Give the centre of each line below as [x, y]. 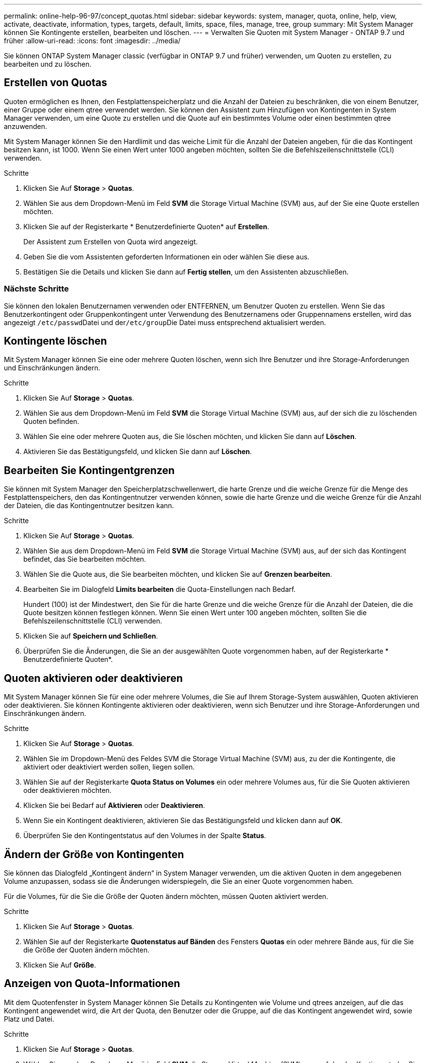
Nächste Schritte [36, 289]
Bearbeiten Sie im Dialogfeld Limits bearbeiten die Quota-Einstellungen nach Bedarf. [160, 589]
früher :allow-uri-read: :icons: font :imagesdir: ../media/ [92, 41]
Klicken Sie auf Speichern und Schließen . [91, 636]
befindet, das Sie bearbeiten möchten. [85, 559]
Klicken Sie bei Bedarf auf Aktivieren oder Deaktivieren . [114, 806]
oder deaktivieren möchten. [68, 790]
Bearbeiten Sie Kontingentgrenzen [89, 470]
